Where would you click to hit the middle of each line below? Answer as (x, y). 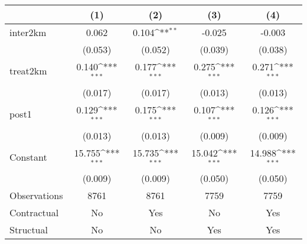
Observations (36, 196)
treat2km (28, 71)
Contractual (34, 213)
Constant (28, 157)
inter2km (28, 32)
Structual (29, 230)
